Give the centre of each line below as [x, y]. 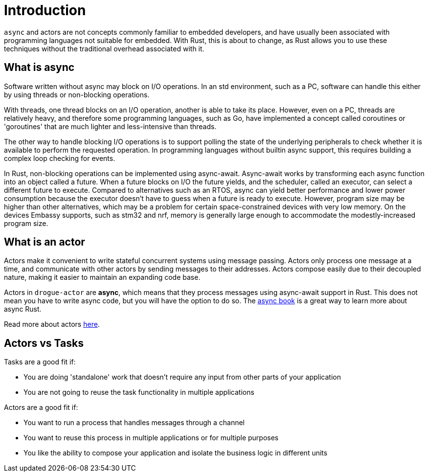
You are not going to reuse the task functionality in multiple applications [139, 392]
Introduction [45, 10]
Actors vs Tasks [44, 343]
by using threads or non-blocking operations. [77, 94]
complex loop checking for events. [60, 158]
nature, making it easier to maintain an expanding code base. [102, 277]
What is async [39, 68]
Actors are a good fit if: [41, 408]
